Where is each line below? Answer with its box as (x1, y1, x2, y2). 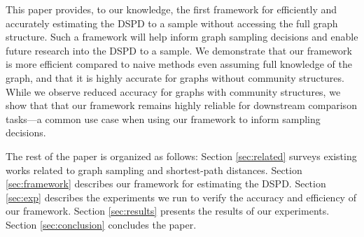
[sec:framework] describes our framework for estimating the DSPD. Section (6, 176, 326, 191)
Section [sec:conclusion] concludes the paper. (6, 217, 197, 231)
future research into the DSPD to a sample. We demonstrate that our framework (6, 43, 352, 57)
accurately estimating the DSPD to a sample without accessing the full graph (6, 15, 338, 30)
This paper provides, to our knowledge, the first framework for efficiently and (6, 2, 337, 16)
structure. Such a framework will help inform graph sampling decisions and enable (6, 29, 358, 44)
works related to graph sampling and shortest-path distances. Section (6, 162, 302, 177)
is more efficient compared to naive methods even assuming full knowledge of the (6, 57, 352, 71)
